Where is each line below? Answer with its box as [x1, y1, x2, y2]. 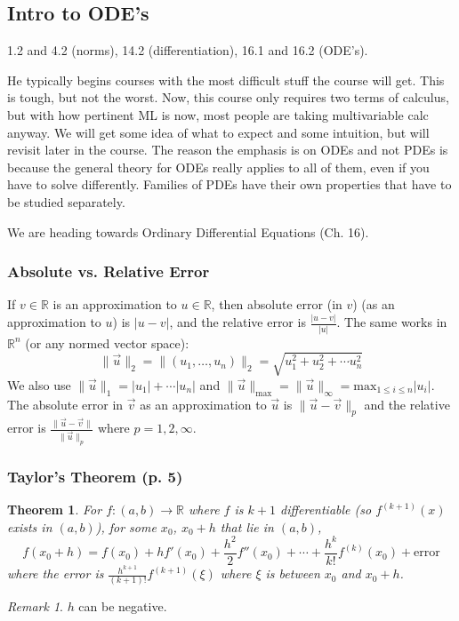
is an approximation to [52, 295, 177, 314]
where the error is [7, 564, 104, 583]
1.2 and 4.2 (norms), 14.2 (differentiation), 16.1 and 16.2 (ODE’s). [7, 41, 368, 60]
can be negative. [78, 597, 167, 616]
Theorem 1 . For [7, 500, 102, 519]
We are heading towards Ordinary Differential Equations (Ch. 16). [7, 222, 369, 241]
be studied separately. [7, 192, 125, 211]
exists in [7, 517, 52, 536]
